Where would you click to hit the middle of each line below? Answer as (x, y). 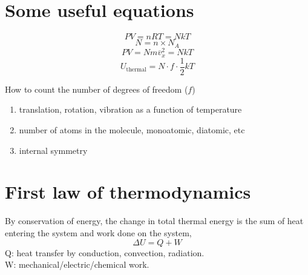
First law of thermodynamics (128, 192)
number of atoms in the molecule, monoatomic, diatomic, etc (132, 130)
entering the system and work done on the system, (98, 232)
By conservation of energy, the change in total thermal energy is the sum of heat (154, 221)
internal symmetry (53, 150)
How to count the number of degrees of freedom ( (97, 89)
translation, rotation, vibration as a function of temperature (130, 109)
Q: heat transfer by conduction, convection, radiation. (105, 252)
